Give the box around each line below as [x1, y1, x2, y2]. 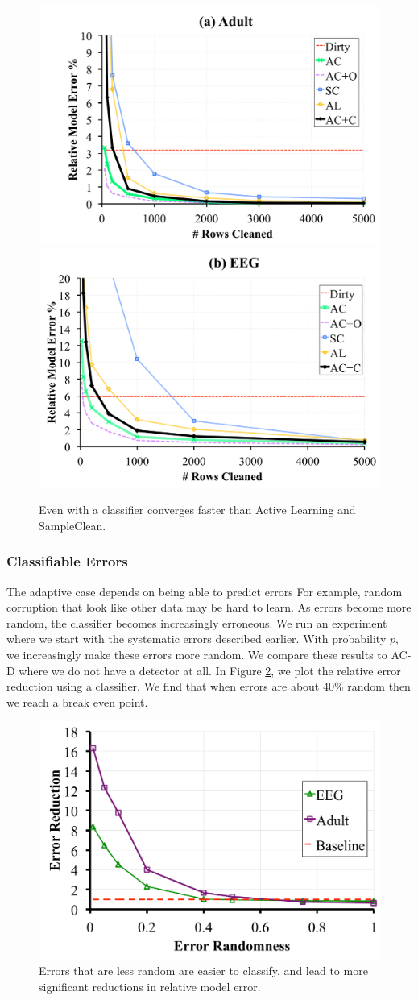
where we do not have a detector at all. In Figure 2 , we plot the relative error [19, 662, 401, 678]
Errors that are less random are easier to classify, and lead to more [39, 962, 368, 979]
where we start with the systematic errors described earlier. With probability [6, 630, 387, 647]
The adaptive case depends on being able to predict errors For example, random [6, 583, 403, 600]
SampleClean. [39, 517, 106, 533]
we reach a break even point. [6, 693, 148, 710]
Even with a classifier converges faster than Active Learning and [39, 501, 356, 518]
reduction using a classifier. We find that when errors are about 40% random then [6, 678, 411, 695]
